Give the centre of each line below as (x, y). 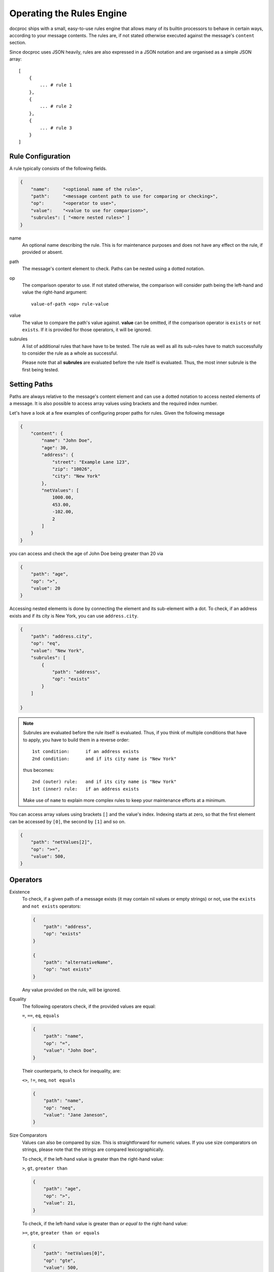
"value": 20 (46, 588)
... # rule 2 (56, 106)
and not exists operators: (52, 906)
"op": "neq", (60, 1108)
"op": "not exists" (68, 970)
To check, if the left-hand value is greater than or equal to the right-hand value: (105, 1223)
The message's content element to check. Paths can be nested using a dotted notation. (113, 269)
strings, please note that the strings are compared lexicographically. (93, 1149)
